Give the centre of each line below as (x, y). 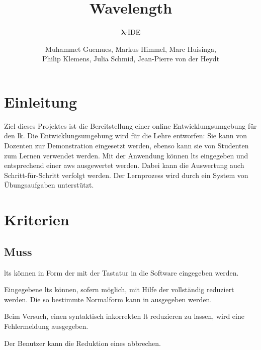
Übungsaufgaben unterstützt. (49, 185)
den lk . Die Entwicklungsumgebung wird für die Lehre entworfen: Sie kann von (126, 136)
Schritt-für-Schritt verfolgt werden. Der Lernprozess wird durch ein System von (126, 175)
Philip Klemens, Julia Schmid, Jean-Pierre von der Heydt (131, 59)
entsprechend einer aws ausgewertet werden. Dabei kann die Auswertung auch (124, 165)
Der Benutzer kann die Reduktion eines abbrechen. (82, 343)
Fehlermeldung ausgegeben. (46, 326)
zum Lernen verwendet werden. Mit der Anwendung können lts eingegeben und (126, 155)
